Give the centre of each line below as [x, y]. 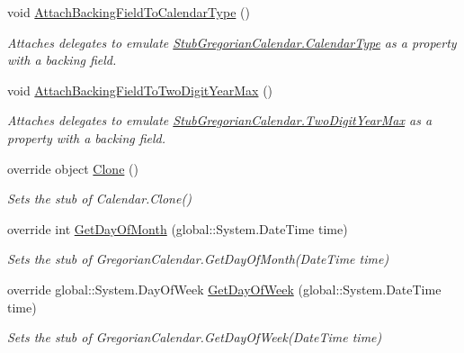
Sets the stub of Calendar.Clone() [99, 199]
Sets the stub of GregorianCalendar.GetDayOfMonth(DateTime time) [198, 259]
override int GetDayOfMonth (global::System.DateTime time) [178, 228]
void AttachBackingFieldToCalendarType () [129, 12]
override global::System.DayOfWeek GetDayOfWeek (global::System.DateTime [224, 289]
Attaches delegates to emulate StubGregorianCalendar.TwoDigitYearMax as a [220, 120]
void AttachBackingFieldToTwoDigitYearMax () [140, 90]
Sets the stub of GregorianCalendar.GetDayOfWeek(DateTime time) [195, 337]
